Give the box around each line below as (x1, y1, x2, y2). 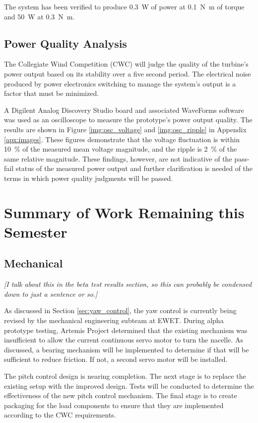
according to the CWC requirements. (4, 410, 116, 420)
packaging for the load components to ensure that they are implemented (4, 400, 224, 410)
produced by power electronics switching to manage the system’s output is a (4, 78, 236, 88)
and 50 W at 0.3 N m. (4, 11, 75, 21)
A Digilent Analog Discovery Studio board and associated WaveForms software (4, 104, 244, 115)
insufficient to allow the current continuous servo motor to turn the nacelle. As (4, 335, 243, 345)
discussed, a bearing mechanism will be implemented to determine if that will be (4, 344, 249, 354)
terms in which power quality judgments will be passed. (4, 172, 173, 183)
